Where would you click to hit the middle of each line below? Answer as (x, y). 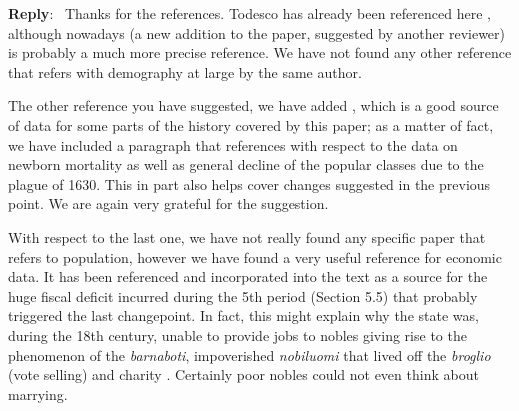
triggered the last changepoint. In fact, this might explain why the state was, (243, 315)
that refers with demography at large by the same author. (185, 71)
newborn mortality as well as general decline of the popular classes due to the (246, 164)
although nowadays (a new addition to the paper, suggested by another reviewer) (257, 32)
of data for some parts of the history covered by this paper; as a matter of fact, (251, 124)
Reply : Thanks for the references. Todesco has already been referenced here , (249, 13)
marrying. (38, 393)
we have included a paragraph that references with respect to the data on (233, 144)
